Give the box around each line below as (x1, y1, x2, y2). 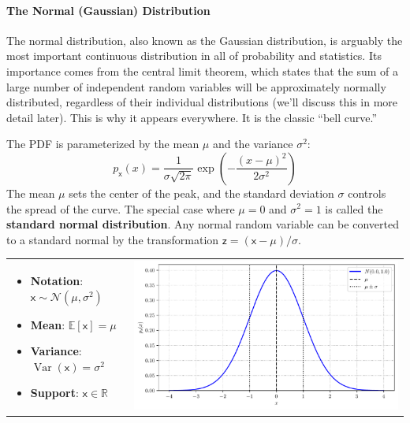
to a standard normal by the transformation (6, 231, 219, 247)
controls (348, 184, 386, 201)
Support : (30, 384, 79, 401)
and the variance (212, 135, 293, 152)
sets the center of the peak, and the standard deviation (69, 184, 334, 201)
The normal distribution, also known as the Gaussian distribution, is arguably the (6, 32, 403, 48)
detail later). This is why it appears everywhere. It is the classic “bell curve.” (6, 109, 377, 125)
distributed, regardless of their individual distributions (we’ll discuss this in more (6, 94, 398, 110)
